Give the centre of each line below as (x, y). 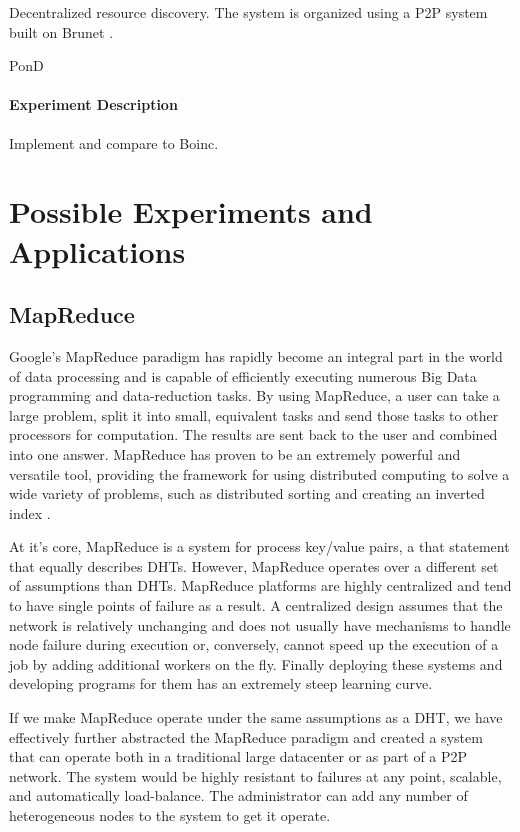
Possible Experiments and (191, 211)
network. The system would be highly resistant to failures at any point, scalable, (255, 775)
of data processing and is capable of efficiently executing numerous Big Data (243, 375)
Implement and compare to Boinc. (114, 142)
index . (30, 512)
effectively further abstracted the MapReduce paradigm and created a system (246, 736)
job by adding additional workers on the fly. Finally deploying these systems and (256, 663)
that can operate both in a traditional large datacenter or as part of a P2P (238, 756)
